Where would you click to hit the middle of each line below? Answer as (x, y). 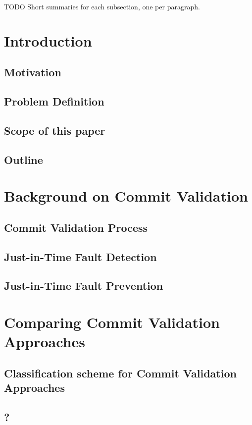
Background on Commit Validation (126, 196)
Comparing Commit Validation (112, 322)
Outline (24, 159)
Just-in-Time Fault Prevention (84, 286)
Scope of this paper (55, 130)
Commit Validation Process (76, 227)
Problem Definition (54, 101)
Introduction (48, 40)
